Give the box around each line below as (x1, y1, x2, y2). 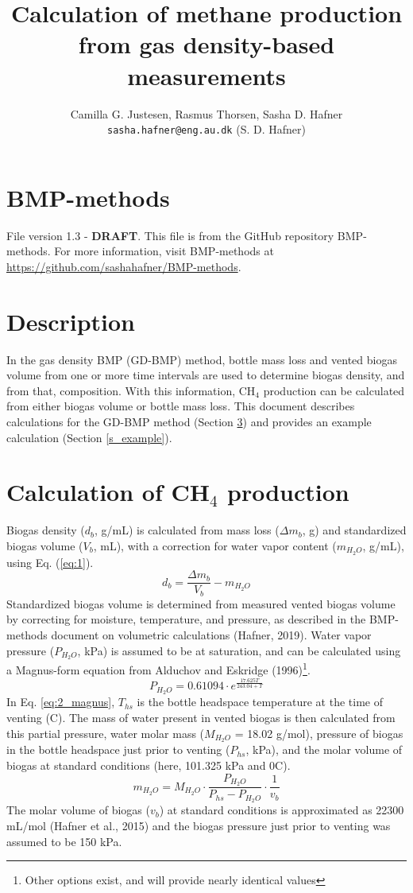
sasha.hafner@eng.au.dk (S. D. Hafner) (107, 121, 306, 138)
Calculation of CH (6, 476, 210, 508)
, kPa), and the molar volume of (245, 741, 403, 758)
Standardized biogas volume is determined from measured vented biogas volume (6, 595, 396, 612)
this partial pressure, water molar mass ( (6, 724, 205, 741)
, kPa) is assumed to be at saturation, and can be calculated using (77, 642, 401, 658)
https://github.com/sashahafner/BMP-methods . (6, 258, 241, 274)
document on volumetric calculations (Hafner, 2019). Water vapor (51, 627, 372, 643)
